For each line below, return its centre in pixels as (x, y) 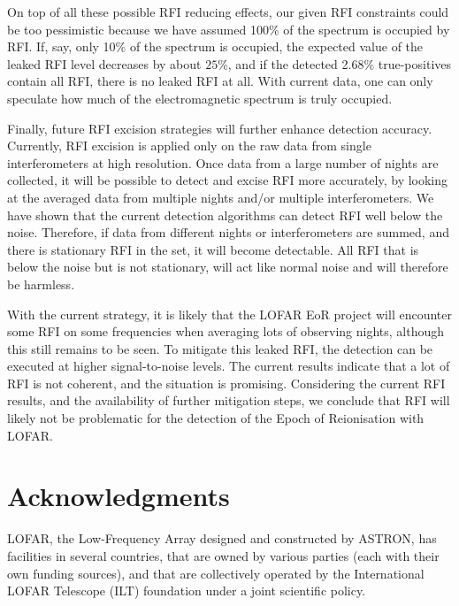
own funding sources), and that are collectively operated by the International (216, 573)
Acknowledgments (119, 496)
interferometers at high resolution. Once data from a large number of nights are (223, 162)
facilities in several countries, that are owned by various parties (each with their (223, 555)
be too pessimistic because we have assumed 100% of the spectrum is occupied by (229, 29)
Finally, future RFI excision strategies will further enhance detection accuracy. (220, 128)
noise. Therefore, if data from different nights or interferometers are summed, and (228, 232)
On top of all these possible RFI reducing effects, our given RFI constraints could (228, 12)
